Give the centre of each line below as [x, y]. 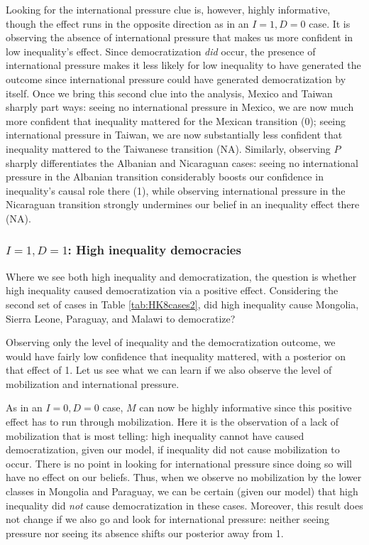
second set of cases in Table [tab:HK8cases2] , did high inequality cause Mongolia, [182, 304]
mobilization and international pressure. [93, 383]
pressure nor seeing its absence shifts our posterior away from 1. [145, 533]
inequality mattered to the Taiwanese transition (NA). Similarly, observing [168, 148]
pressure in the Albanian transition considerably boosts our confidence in [165, 177]
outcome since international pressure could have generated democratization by [176, 79]
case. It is [330, 23]
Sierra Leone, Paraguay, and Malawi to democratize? [121, 318]
